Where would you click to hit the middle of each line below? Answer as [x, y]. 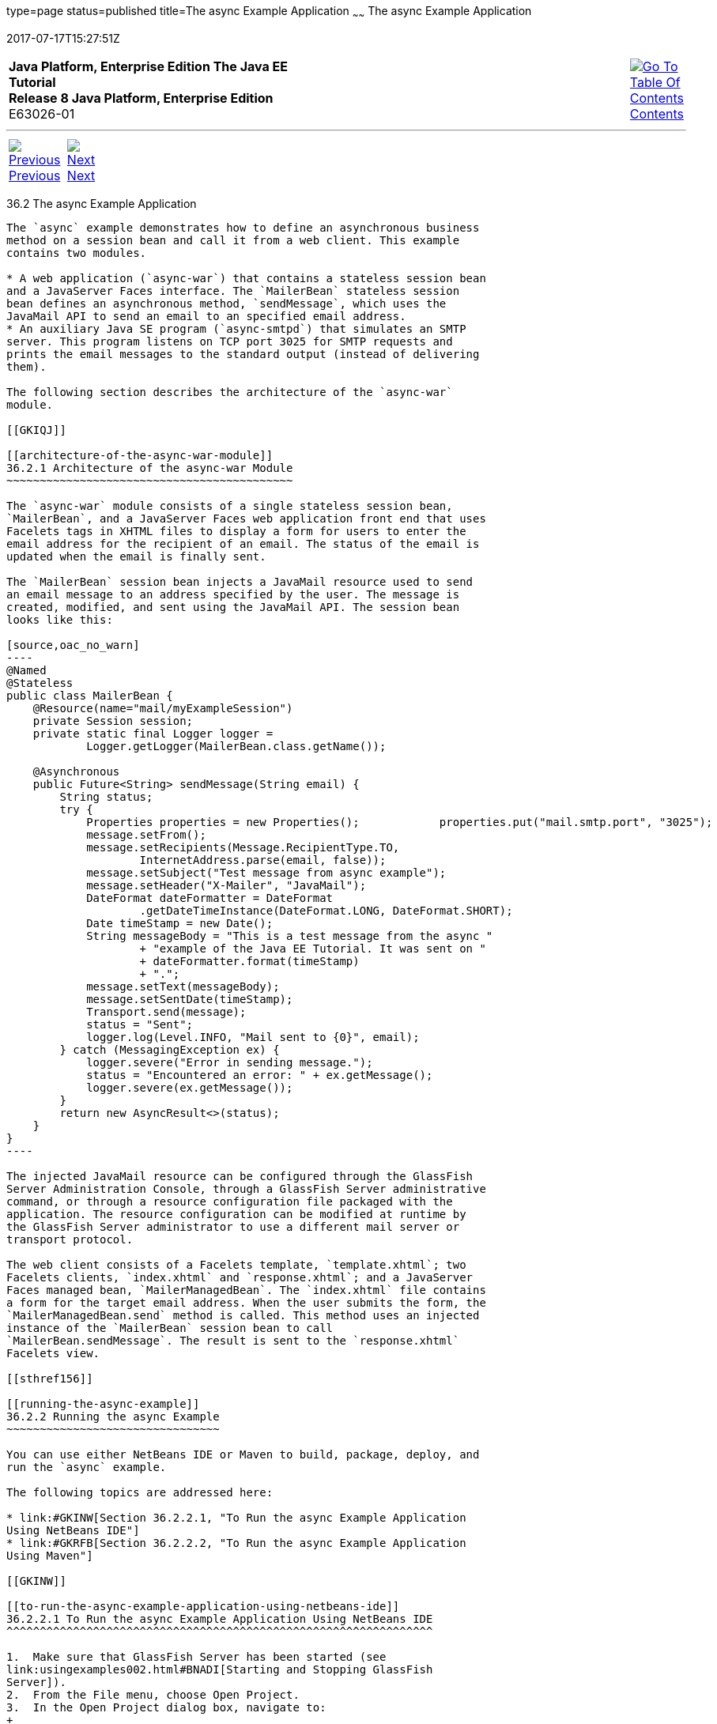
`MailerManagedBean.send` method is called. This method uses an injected [243, 1315]
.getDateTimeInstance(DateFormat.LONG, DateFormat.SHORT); [326, 910]
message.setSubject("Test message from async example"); [266, 872]
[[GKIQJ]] [36, 430]
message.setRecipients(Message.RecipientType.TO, [243, 847]
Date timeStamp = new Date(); [180, 923]
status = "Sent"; [140, 1024]
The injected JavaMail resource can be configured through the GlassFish [240, 1176]
